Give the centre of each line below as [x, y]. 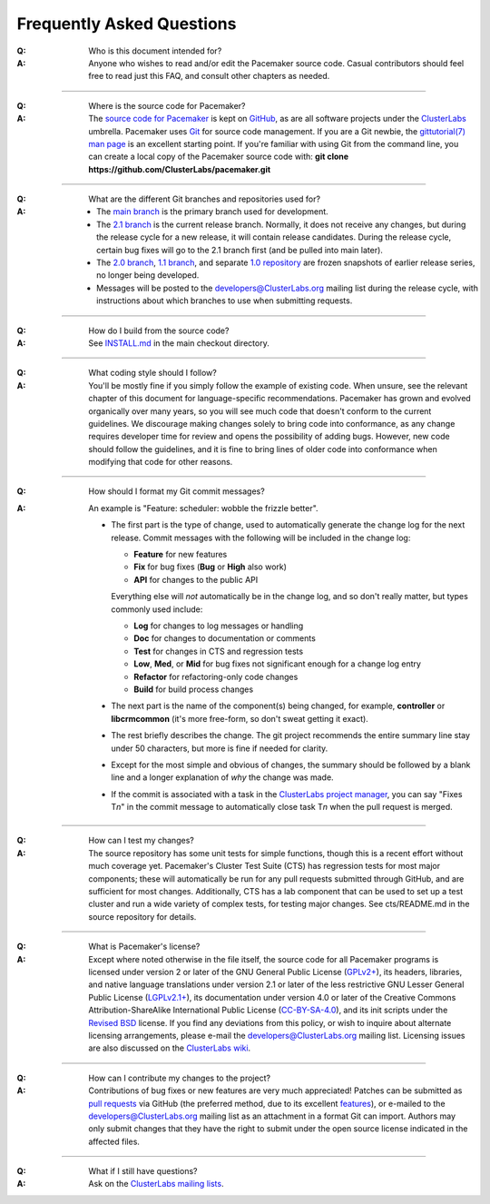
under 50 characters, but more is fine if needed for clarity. [220, 748]
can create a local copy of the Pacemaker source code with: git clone [219, 157]
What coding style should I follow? [152, 373]
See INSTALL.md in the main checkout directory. [179, 343]
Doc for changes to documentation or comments [225, 638]
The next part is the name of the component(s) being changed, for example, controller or [278, 706]
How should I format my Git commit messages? [176, 491]
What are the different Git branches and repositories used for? [205, 199]
